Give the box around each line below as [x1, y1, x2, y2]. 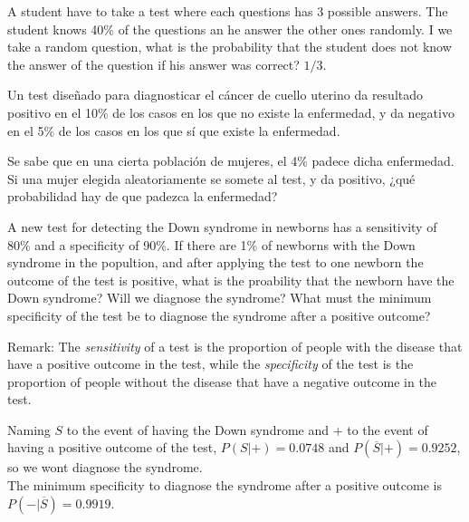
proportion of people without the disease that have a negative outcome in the [7, 372, 436, 391]
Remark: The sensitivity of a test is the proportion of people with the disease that [7, 336, 463, 355]
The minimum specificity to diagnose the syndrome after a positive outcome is [7, 476, 442, 495]
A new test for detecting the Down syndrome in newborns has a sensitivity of [7, 217, 437, 236]
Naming [7, 420, 51, 439]
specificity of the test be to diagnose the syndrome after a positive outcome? [7, 305, 431, 324]
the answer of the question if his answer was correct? [7, 54, 300, 73]
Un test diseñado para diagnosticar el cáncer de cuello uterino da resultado [7, 85, 424, 104]
